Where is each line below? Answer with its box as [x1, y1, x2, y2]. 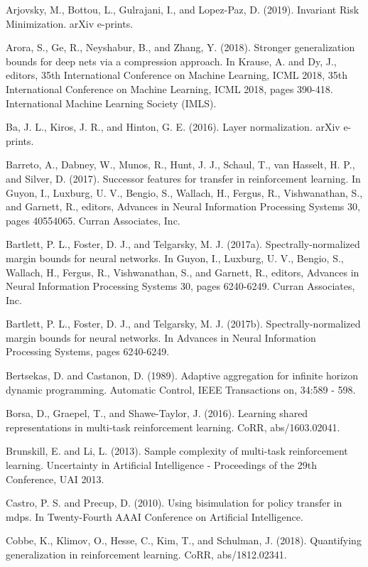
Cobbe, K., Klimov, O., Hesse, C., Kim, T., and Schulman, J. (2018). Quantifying [6, 533, 362, 548]
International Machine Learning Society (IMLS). [6, 95, 217, 110]
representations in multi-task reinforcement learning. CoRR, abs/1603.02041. [6, 419, 340, 434]
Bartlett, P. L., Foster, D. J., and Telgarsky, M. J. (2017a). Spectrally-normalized [6, 237, 360, 252]
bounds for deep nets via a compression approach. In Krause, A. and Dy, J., [6, 53, 337, 68]
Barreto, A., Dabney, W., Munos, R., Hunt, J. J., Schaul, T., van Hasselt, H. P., [6, 157, 355, 172]
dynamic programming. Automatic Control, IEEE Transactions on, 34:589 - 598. [6, 382, 356, 396]
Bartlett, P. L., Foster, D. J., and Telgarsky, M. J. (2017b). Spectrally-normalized [6, 316, 361, 331]
